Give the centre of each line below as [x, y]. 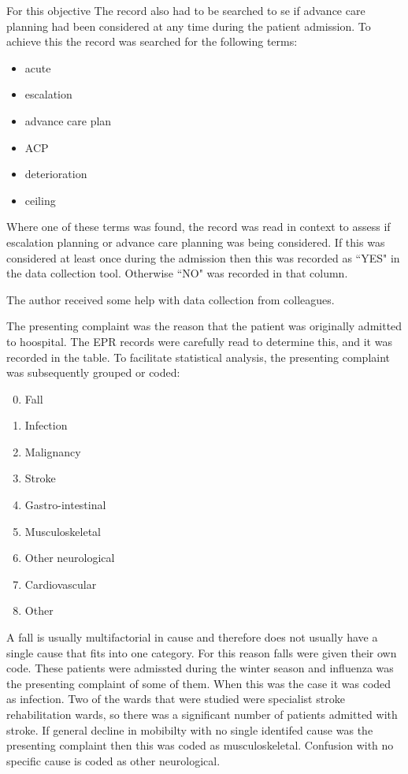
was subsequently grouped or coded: [93, 372]
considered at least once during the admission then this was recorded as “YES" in [203, 257]
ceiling [40, 200]
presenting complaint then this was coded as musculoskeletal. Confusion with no [200, 745]
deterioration [56, 174]
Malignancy [53, 451]
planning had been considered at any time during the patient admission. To [189, 26]
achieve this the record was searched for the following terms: [152, 41]
